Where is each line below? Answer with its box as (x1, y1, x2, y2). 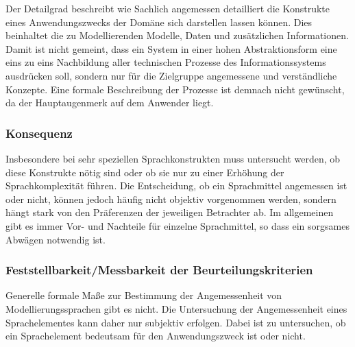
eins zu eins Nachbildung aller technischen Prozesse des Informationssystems (5, 55, 326, 69)
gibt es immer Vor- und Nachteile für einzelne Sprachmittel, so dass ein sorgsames (5, 218, 350, 232)
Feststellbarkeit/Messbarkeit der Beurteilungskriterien (5, 261, 313, 278)
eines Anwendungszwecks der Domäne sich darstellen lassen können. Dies (5, 14, 313, 29)
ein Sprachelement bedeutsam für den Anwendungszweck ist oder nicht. (5, 328, 306, 343)
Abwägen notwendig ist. (5, 232, 106, 246)
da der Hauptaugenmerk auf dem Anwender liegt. (5, 95, 214, 110)
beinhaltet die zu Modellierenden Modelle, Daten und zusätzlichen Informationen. (5, 28, 349, 43)
